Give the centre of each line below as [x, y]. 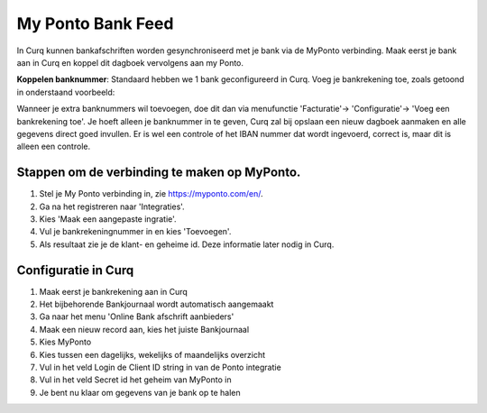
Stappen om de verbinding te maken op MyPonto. [159, 173]
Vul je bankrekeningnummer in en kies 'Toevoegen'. [135, 232]
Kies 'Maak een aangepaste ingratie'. [108, 219]
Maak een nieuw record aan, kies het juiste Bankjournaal [144, 329]
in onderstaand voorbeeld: [66, 92]
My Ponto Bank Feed [95, 23]
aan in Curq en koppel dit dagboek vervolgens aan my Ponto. [130, 62]
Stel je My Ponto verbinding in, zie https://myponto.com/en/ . [151, 194]
